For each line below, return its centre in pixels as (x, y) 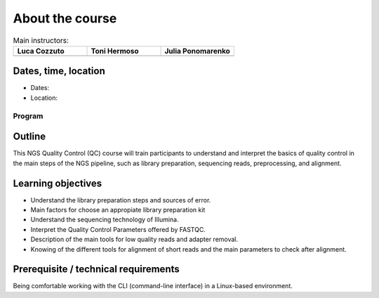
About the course (65, 18)
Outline (29, 137)
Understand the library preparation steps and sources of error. (121, 200)
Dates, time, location (59, 71)
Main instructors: (41, 40)
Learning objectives (58, 183)
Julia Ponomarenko (198, 51)
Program (28, 116)
